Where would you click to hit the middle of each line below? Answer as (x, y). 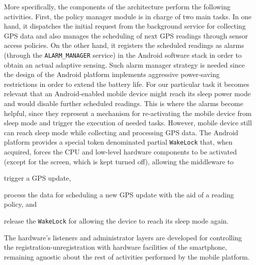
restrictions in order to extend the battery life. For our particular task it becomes (127, 84)
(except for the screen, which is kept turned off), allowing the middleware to (119, 161)
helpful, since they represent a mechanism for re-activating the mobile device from (128, 113)
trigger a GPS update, (38, 178)
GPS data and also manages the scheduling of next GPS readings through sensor (126, 35)
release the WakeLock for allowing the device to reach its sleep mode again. (116, 221)
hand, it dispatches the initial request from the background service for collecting (125, 26)
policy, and (20, 204)
